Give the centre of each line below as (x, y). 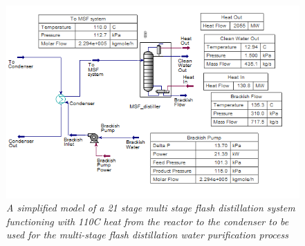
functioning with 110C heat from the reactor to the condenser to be (148, 221)
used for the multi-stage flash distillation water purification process (147, 235)
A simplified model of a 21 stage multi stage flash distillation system (151, 208)
